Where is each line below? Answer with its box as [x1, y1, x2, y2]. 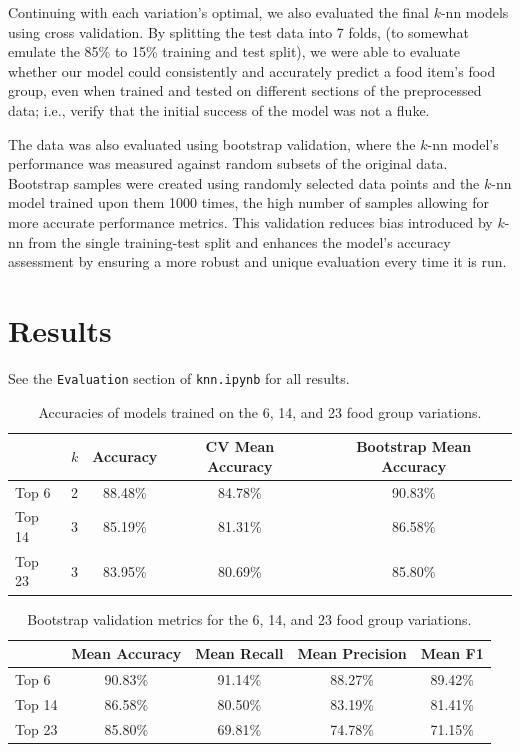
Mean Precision [297, 643, 407, 664]
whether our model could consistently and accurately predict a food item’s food [8, 60, 496, 81]
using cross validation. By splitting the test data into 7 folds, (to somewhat [8, 21, 469, 42]
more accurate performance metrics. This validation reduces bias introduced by [8, 211, 493, 232]
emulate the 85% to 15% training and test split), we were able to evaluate [8, 41, 461, 62]
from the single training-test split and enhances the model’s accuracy [28, 231, 451, 252]
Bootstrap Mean [356, 436, 472, 457]
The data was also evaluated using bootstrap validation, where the [8, 133, 416, 154]
